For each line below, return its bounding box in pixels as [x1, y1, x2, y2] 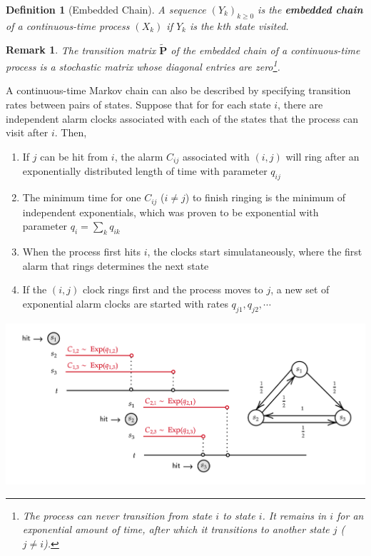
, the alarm [114, 148, 163, 163]
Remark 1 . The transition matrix [6, 42, 156, 57]
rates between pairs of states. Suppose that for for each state [6, 97, 271, 112]
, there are [278, 97, 323, 112]
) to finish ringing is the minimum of [185, 190, 345, 205]
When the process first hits [22, 243, 141, 258]
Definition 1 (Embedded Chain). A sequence [6, 2, 206, 16]
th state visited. [222, 18, 289, 33]
